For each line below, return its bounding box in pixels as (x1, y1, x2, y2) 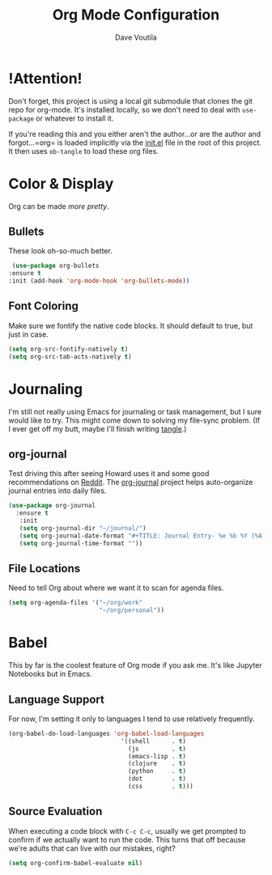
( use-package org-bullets (11, 261, 100, 270)
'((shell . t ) (120, 737, 186, 745)
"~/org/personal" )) (98, 606, 164, 614)
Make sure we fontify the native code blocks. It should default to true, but (8, 321, 253, 330)
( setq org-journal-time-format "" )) (19, 539, 143, 547)
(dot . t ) (128, 775, 186, 783)
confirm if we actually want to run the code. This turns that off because (8, 835, 246, 844)
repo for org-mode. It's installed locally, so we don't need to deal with (8, 104, 240, 114)
